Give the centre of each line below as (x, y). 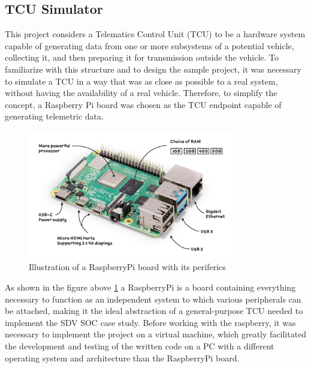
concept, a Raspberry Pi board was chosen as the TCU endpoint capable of (143, 104)
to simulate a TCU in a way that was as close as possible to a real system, (141, 81)
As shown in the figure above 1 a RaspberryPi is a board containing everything (150, 287)
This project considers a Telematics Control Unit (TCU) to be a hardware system (155, 34)
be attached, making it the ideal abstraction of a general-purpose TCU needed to (154, 311)
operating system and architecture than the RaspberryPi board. (122, 357)
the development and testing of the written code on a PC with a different (140, 345)
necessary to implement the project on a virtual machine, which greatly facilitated (156, 334)
